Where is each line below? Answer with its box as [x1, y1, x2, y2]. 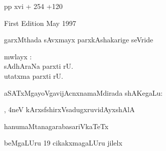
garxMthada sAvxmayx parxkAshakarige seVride [4, 34, 153, 45]
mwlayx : [4, 51, 32, 61]
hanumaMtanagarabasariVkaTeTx [4, 121, 109, 131]
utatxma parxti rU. [4, 70, 63, 81]
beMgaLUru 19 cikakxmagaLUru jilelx [4, 138, 122, 148]
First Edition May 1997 [4, 17, 76, 28]
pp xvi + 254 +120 [4, 1, 63, 11]
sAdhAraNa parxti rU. [4, 61, 73, 71]
